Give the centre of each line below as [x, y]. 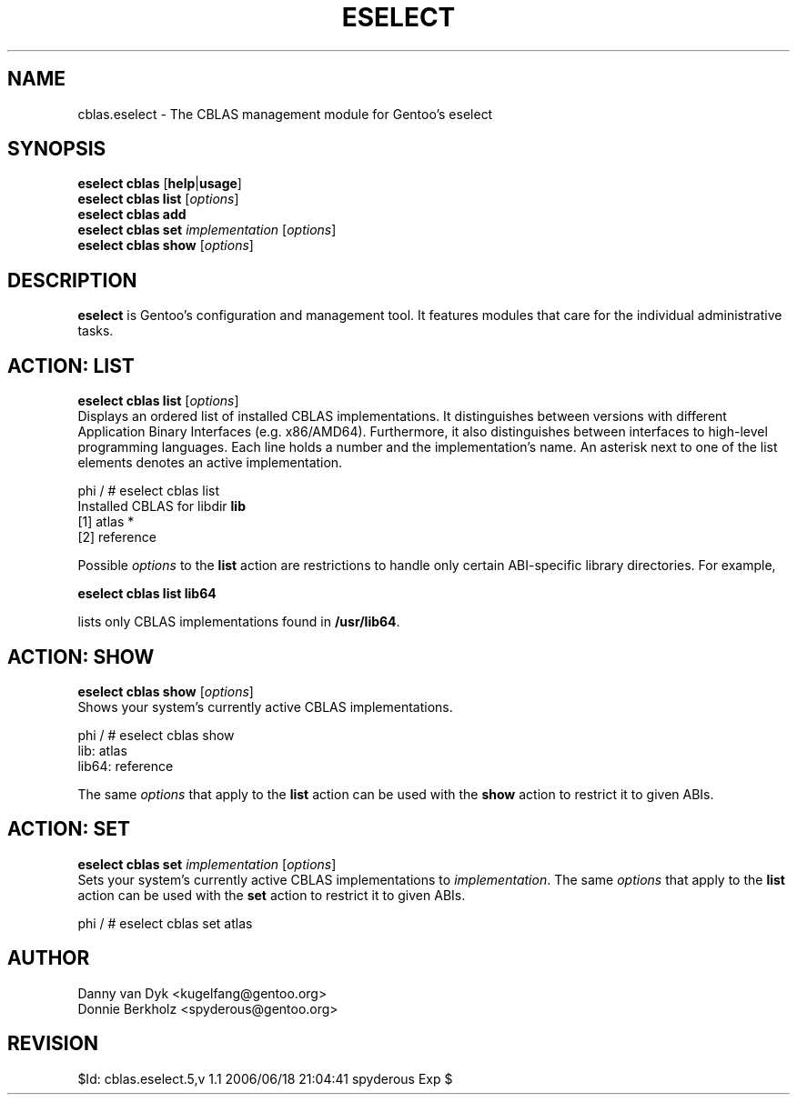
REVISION [53, 1044]
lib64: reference [126, 766]
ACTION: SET [69, 829]
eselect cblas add [132, 215]
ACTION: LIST [71, 366]
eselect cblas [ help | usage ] [160, 184]
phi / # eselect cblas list [149, 491]
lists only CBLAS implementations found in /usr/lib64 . [239, 622]
